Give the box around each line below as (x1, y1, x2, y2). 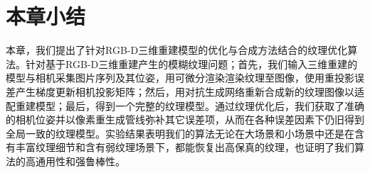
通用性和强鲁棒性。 (35, 153, 125, 168)
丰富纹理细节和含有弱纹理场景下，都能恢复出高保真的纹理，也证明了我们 (15, 140, 354, 155)
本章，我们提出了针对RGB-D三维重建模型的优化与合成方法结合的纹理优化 (6, 43, 348, 57)
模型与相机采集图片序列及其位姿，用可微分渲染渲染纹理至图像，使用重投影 (6, 70, 354, 85)
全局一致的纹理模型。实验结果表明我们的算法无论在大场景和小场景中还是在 (6, 125, 354, 140)
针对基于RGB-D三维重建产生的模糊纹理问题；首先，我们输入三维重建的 (25, 56, 358, 71)
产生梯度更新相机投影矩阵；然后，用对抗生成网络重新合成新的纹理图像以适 (15, 84, 364, 99)
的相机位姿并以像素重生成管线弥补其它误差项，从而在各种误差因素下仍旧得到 (6, 112, 364, 127)
